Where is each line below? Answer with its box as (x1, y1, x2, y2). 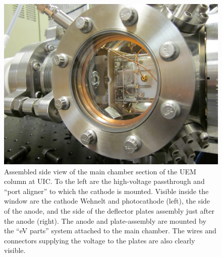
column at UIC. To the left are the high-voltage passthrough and (4, 176, 205, 186)
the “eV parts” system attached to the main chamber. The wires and (4, 225, 216, 236)
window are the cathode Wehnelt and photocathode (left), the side (4, 196, 210, 206)
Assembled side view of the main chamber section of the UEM (4, 166, 196, 176)
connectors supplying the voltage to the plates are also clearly (4, 235, 195, 245)
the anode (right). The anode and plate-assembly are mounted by (4, 215, 206, 226)
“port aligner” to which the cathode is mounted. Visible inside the (4, 185, 209, 196)
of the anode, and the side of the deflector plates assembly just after (4, 205, 214, 216)
